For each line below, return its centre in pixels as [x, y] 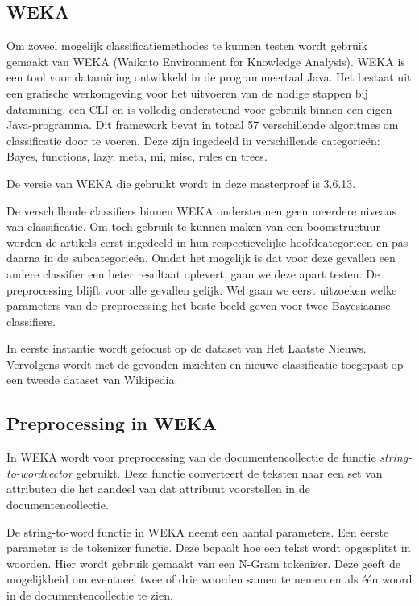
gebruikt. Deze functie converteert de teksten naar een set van [229, 472]
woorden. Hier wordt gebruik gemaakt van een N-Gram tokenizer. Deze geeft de [203, 563]
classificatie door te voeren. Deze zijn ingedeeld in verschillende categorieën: [193, 140]
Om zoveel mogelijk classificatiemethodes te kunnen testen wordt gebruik [187, 46]
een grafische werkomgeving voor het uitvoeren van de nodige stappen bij [187, 92]
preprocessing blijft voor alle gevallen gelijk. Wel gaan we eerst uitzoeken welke [202, 289]
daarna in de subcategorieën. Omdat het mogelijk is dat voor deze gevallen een [201, 258]
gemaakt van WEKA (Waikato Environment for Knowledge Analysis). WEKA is [206, 61]
